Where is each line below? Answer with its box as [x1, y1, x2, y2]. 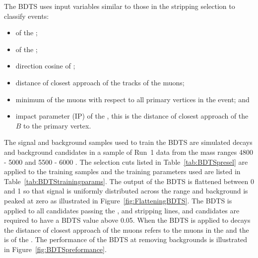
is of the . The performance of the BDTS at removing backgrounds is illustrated [4, 234, 248, 245]
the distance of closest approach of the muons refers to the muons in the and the [4, 224, 249, 235]
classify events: [4, 10, 49, 21]
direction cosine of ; [15, 61, 75, 71]
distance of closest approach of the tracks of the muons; [15, 77, 185, 87]
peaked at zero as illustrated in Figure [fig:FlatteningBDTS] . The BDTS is [4, 195, 232, 205]
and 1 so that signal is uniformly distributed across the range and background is [4, 186, 248, 196]
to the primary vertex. [23, 120, 91, 130]
